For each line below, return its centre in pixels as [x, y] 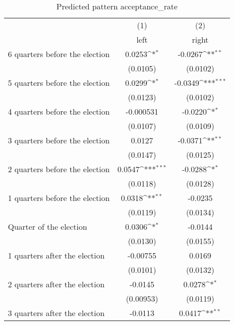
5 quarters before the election [59, 83]
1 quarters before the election [59, 198]
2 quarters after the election [56, 284]
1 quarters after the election [56, 255]
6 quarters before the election [59, 54]
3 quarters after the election [56, 313]
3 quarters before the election [59, 140]
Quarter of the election [48, 227]
